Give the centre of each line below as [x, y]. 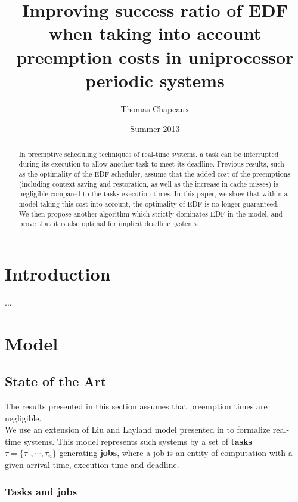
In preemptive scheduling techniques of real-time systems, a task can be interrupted [149, 154]
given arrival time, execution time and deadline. [92, 464]
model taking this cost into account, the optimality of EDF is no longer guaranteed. [149, 203]
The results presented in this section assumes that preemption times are [136, 406]
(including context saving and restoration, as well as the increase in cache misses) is [149, 184]
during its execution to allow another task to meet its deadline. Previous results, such [151, 164]
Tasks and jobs [41, 491]
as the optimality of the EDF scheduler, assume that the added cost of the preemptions [154, 173]
